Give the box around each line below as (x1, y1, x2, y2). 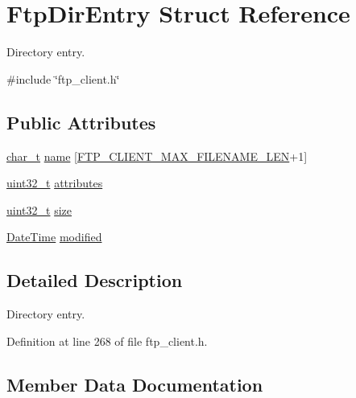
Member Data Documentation (6, 371, 263, 396)
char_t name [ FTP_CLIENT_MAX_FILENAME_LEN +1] (6, 147, 308, 164)
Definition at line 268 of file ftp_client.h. (6, 332, 208, 349)
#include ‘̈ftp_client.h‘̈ (6, 70, 120, 87)
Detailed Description (6, 268, 183, 293)
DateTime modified (6, 228, 102, 245)
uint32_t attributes (6, 174, 103, 191)
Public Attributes (6, 109, 156, 134)
